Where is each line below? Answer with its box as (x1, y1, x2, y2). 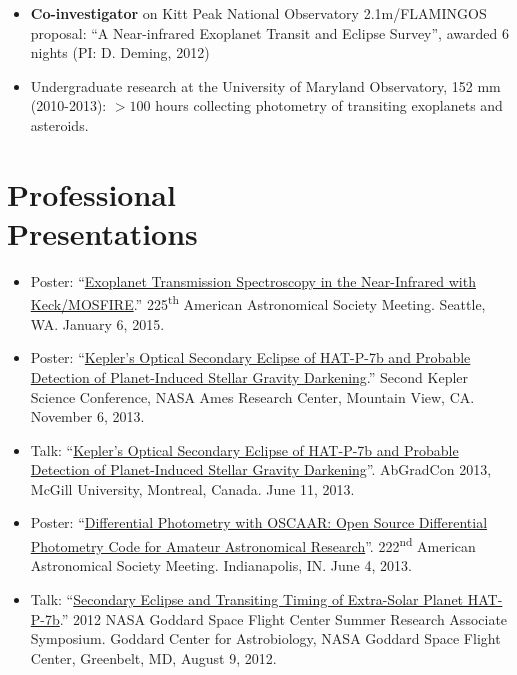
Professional (7, 173, 176, 214)
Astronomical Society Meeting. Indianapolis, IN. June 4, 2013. (30, 555, 412, 576)
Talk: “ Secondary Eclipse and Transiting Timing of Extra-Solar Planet (30, 588, 464, 609)
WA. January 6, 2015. (30, 313, 165, 334)
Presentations (7, 212, 198, 253)
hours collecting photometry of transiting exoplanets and (155, 95, 503, 116)
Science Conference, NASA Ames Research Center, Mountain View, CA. (30, 386, 475, 407)
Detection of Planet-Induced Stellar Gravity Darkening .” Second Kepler (30, 366, 469, 387)
